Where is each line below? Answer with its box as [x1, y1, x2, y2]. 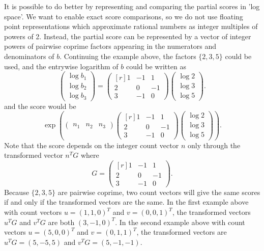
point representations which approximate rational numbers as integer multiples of [4, 21, 258, 32]
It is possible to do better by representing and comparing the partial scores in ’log [4, 1, 260, 11]
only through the [187, 140, 241, 150]
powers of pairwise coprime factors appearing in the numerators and [4, 41, 217, 51]
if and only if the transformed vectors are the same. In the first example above [4, 197, 249, 207]
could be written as [126, 61, 186, 71]
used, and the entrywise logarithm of [4, 61, 119, 71]
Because [4, 186, 29, 197]
